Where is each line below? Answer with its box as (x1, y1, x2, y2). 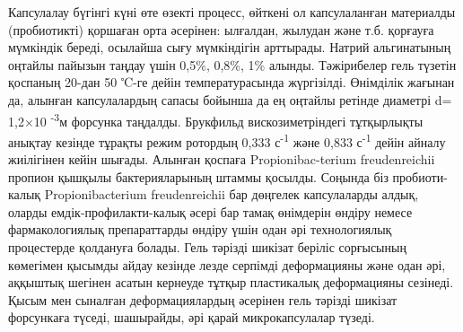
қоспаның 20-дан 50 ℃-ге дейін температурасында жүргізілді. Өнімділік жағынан (8, 73, 455, 92)
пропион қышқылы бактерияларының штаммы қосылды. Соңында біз (8, 167, 389, 186)
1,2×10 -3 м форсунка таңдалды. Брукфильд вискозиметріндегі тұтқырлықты (8, 109, 424, 130)
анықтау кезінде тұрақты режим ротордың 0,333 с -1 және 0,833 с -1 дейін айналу (8, 129, 446, 151)
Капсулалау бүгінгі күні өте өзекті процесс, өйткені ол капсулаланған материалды (8, 3, 456, 21)
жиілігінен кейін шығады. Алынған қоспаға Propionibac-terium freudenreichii (8, 150, 435, 169)
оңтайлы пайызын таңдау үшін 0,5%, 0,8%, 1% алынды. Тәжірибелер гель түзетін (8, 55, 457, 74)
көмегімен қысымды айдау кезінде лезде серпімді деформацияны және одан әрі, (8, 255, 446, 274)
